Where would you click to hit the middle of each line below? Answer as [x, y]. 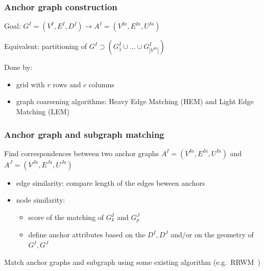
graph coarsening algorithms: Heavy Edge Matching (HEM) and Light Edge [135, 101]
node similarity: [41, 200]
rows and [67, 84]
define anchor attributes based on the [87, 235]
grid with [30, 84]
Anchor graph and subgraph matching [84, 134]
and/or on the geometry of [212, 235]
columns [101, 84]
